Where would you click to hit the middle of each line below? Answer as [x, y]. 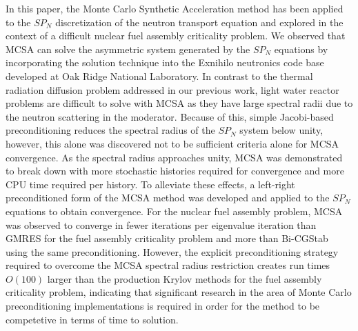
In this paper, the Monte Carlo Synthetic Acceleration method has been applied [175, 8]
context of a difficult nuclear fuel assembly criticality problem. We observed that [176, 36]
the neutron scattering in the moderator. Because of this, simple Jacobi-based [170, 116]
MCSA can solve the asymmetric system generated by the [128, 49]
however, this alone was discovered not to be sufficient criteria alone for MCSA [172, 143]
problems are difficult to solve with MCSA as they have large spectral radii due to [179, 103]
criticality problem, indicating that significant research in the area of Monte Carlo [179, 292]
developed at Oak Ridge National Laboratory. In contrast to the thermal [159, 76]
